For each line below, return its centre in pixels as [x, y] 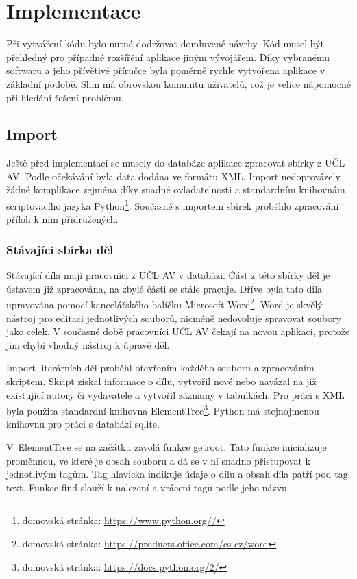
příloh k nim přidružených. [62, 219]
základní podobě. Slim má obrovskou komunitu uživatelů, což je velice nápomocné [178, 83]
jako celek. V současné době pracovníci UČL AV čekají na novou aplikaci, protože [178, 331]
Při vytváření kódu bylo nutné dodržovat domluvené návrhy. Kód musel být [165, 44]
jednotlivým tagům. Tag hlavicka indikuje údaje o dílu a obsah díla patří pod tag [177, 474]
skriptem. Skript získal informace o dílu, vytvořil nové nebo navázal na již [161, 381]
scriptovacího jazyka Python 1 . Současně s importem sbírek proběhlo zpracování [173, 205]
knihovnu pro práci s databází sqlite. [83, 424]
